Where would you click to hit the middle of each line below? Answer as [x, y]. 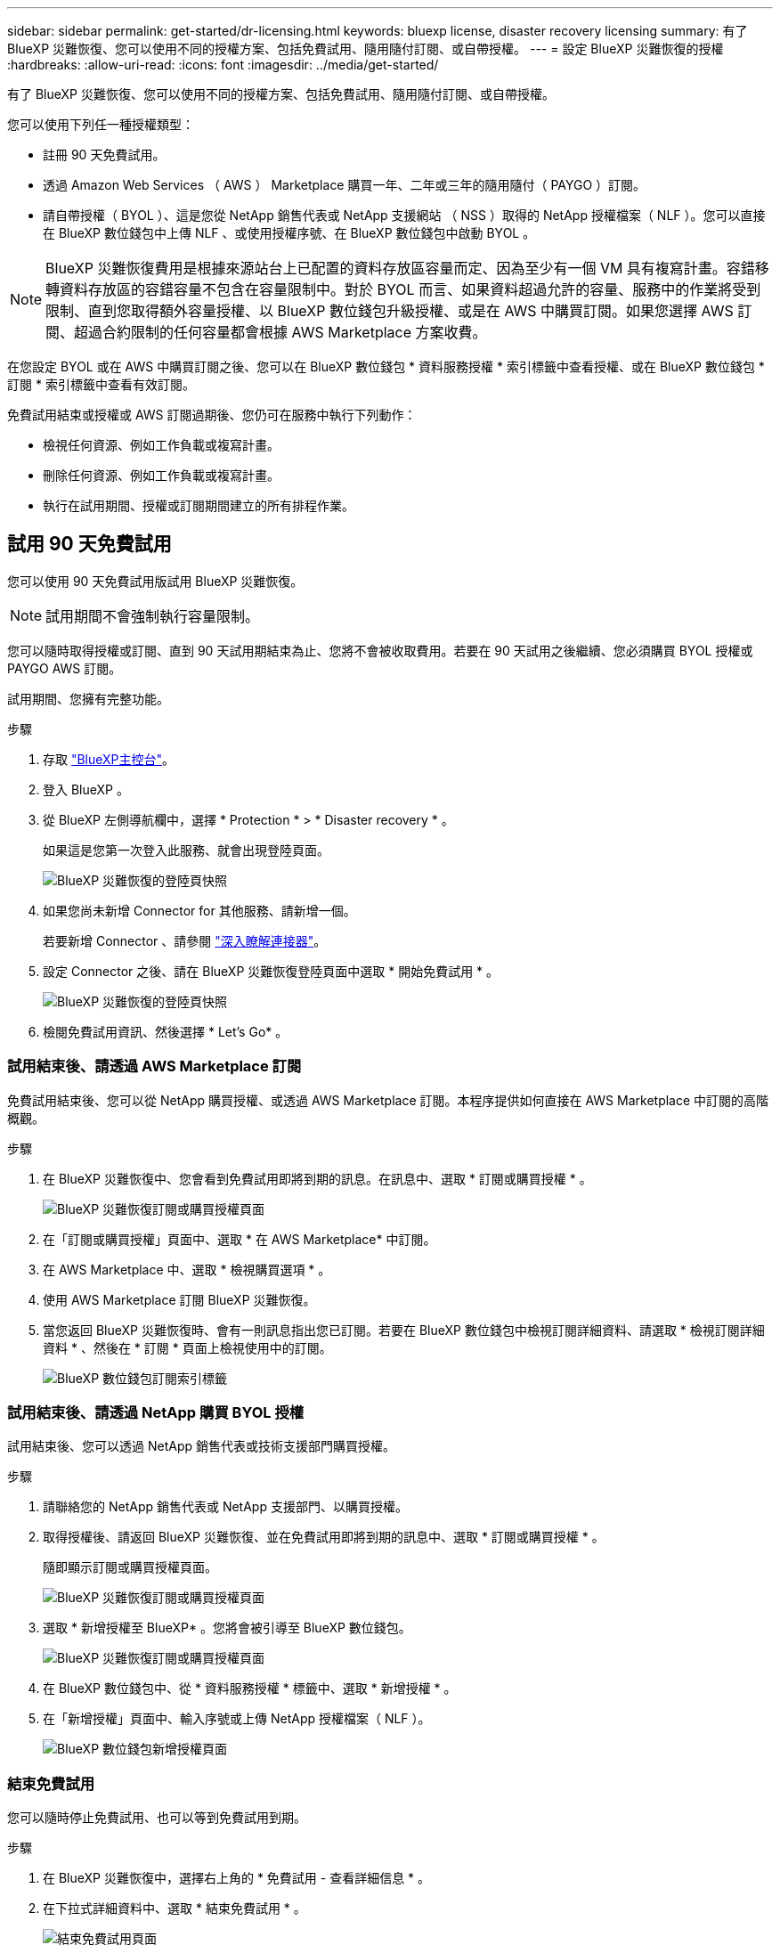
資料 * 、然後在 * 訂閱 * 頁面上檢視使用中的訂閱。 [187, 1347]
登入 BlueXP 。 [86, 789]
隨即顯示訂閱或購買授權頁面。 [130, 1567]
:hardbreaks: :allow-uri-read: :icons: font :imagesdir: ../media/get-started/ [223, 65]
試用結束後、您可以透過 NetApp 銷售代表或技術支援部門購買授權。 [201, 1446]
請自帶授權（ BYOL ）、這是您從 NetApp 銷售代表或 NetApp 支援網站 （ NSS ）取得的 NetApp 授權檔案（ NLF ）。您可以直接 [404, 215]
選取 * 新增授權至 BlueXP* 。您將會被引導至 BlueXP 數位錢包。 [227, 1628]
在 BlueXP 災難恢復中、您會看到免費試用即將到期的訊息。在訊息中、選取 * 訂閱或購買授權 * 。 [317, 1178]
